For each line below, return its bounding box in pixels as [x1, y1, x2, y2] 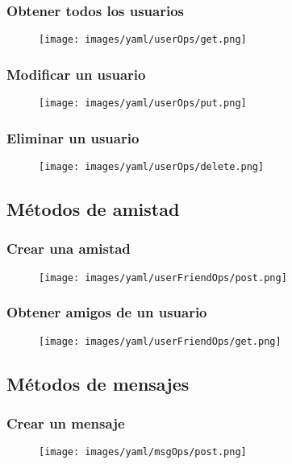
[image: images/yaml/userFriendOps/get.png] [39, 335, 282, 347]
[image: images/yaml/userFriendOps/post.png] [39, 271, 287, 284]
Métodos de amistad [6, 197, 180, 222]
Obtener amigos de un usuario [6, 302, 207, 322]
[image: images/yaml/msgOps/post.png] [39, 446, 247, 458]
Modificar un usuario [6, 64, 146, 84]
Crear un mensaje [6, 412, 125, 433]
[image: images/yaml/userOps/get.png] [39, 34, 247, 46]
